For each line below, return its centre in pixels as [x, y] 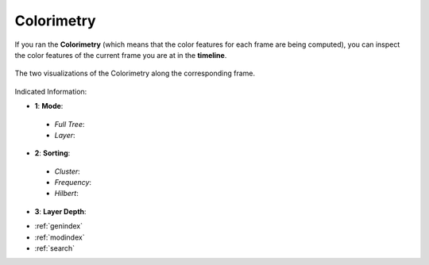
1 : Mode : [49, 106]
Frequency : [73, 182]
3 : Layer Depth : [60, 211]
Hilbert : [66, 194]
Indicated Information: [51, 91]
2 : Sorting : [52, 153]
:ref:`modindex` [60, 237]
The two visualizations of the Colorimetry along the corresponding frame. [135, 73]
